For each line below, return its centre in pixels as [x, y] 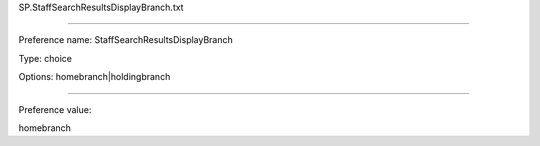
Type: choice [45, 58]
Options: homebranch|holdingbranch [94, 77]
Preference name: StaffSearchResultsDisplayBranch [126, 40]
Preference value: [55, 109]
